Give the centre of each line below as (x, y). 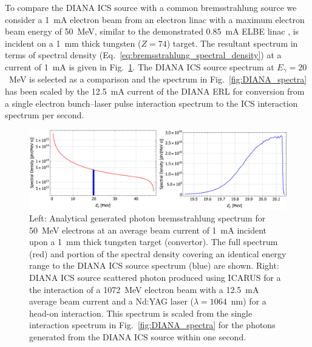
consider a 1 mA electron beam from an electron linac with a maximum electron (155, 19)
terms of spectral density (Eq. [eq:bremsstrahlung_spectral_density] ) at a (143, 55)
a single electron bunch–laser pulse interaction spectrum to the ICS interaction (151, 103)
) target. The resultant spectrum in (232, 43)
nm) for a (249, 301)
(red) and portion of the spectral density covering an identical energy (158, 253)
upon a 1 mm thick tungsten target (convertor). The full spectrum (154, 242)
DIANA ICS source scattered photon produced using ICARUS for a (155, 278)
